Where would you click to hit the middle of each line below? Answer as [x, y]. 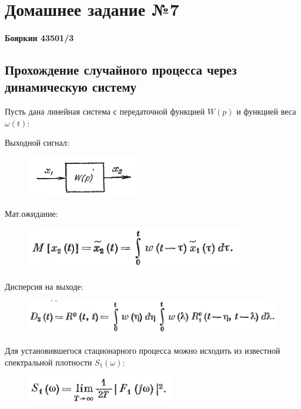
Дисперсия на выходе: [44, 286]
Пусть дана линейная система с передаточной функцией [105, 111]
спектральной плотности [49, 362]
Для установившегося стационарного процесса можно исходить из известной [143, 351]
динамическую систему [71, 87]
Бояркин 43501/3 [39, 37]
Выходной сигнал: [37, 143]
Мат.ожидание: [31, 213]
